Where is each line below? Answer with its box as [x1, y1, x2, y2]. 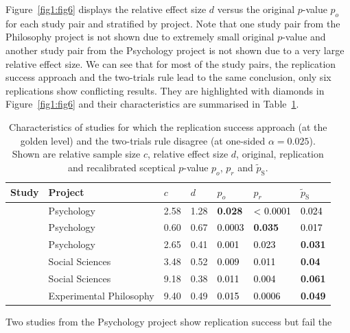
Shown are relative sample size [12, 147, 141, 161]
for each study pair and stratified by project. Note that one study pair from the [5, 16, 340, 30]
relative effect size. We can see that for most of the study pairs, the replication [5, 56, 336, 71]
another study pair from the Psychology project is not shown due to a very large [5, 42, 345, 57]
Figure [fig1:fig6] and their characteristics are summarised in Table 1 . [5, 97, 299, 111]
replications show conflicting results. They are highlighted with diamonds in [5, 83, 325, 97]
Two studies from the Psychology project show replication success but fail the [5, 314, 332, 328]
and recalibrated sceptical [68, 160, 176, 174]
